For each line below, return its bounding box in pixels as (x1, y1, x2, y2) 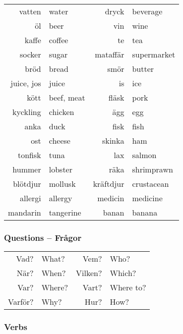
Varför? (8, 296, 34, 308)
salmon (132, 149, 157, 161)
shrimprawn (132, 164, 173, 175)
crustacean (132, 178, 169, 189)
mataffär (95, 49, 124, 60)
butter (132, 63, 154, 74)
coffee (49, 34, 68, 46)
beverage (132, 5, 163, 17)
